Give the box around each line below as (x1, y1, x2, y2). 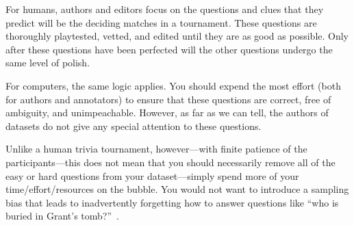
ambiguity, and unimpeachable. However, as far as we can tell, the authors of (5, 105, 329, 120)
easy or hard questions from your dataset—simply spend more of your (5, 168, 299, 183)
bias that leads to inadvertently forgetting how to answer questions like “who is (5, 195, 339, 209)
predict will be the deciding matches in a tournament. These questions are (5, 15, 317, 29)
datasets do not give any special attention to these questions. (5, 118, 262, 133)
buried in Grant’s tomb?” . (5, 209, 119, 223)
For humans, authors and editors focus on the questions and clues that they (5, 2, 324, 16)
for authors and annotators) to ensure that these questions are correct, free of (5, 92, 331, 106)
